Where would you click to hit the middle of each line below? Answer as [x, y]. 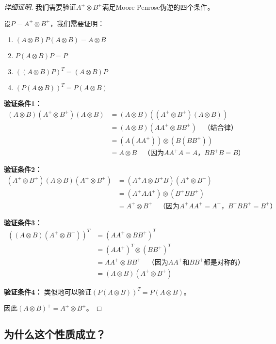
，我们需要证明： [77, 23]
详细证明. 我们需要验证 [40, 7]
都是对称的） [224, 262]
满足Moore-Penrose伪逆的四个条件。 [158, 7]
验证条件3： [23, 222]
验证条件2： [23, 169]
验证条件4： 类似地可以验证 [48, 291]
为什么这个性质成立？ [55, 334]
